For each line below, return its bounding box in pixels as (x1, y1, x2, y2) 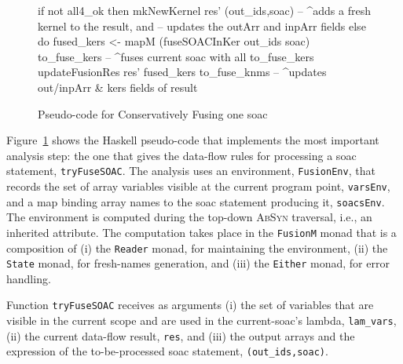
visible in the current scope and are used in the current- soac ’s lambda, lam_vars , (6, 312, 397, 329)
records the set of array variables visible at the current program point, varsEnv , (6, 178, 390, 194)
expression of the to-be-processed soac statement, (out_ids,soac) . (6, 343, 328, 359)
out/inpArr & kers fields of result (38, 78, 198, 95)
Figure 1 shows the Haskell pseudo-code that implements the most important (6, 132, 379, 148)
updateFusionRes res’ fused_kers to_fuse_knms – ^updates (38, 64, 327, 80)
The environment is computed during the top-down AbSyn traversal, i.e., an (6, 209, 372, 225)
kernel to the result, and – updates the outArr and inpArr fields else (38, 17, 366, 34)
